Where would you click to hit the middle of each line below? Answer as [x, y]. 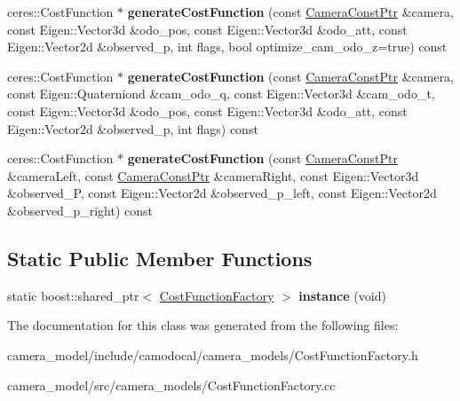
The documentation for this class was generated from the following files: [203, 325]
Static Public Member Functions [160, 258]
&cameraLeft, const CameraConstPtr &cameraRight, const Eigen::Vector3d [213, 175]
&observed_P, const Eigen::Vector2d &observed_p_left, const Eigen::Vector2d [222, 193]
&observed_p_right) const [80, 210]
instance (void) [342, 295]
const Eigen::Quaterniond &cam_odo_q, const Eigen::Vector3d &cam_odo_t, [221, 94]
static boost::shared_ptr [73, 295]
